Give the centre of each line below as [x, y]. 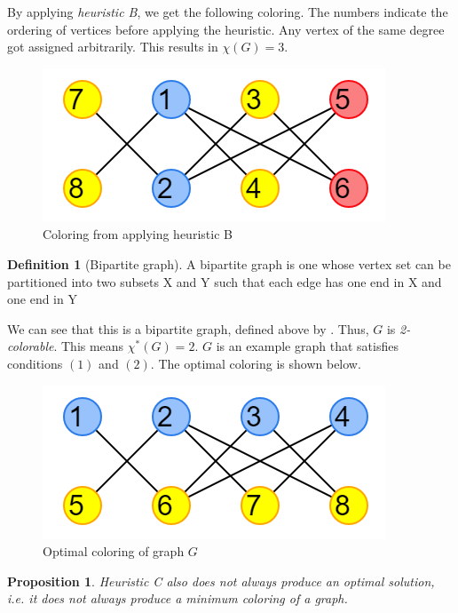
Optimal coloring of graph [114, 551]
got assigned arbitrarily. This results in [113, 47]
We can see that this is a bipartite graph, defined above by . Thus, [188, 328]
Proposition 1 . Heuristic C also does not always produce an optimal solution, [221, 581]
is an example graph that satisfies [307, 346]
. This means [89, 346]
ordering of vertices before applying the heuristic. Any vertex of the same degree [226, 29]
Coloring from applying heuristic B [138, 234]
